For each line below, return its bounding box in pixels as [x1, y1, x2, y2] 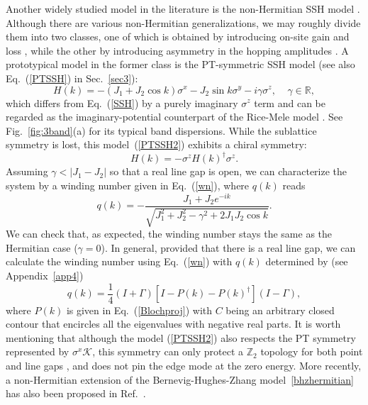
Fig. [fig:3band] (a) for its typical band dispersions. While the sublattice [6, 123, 317, 138]
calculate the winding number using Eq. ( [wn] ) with [6, 254, 233, 269]
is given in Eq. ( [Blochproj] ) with [66, 302, 213, 317]
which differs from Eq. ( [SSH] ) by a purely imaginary [6, 95, 238, 110]
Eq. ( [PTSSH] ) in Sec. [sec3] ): [6, 70, 138, 85]
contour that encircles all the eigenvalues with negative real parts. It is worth [6, 316, 341, 331]
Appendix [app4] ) [6, 267, 84, 282]
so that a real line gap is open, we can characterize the [109, 164, 347, 179]
